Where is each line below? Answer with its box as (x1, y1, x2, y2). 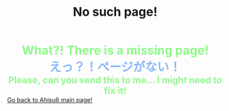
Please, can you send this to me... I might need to (8, 75, 223, 86)
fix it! (104, 85, 127, 97)
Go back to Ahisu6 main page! (7, 96, 93, 104)
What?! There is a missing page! (21, 42, 209, 58)
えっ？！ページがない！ (49, 60, 182, 75)
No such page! (73, 4, 158, 20)
